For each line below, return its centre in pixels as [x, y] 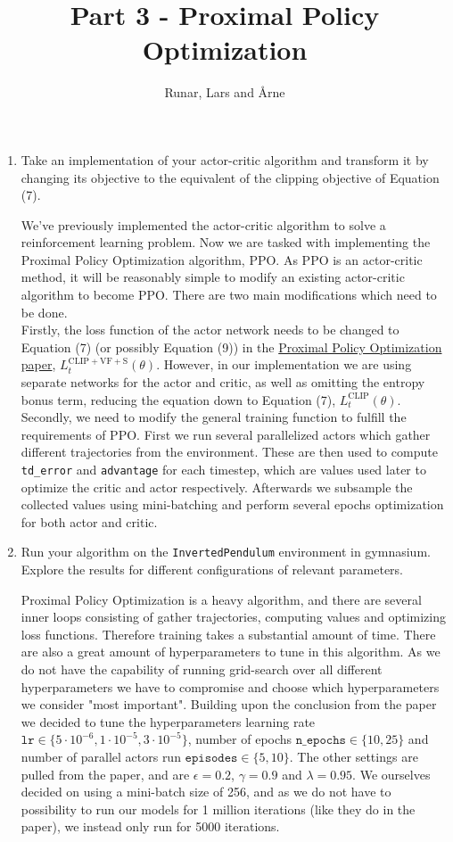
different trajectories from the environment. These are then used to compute [229, 452]
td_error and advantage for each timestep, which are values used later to [223, 469]
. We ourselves [391, 774]
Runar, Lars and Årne [225, 92]
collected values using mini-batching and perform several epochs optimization [232, 504]
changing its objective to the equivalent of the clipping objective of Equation [230, 177]
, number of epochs [240, 739]
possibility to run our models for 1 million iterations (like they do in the [218, 809]
